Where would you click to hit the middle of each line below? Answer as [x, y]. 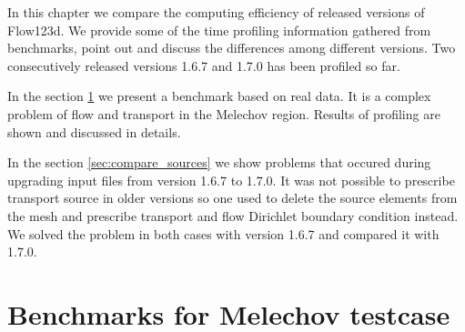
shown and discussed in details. [94, 131]
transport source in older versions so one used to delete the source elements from [232, 198]
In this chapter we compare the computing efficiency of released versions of [216, 12]
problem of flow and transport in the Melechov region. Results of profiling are [224, 113]
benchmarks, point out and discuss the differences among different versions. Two [232, 48]
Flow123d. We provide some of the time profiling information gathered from [219, 30]
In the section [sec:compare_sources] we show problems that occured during [219, 162]
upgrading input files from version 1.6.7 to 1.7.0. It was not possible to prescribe [231, 180]
